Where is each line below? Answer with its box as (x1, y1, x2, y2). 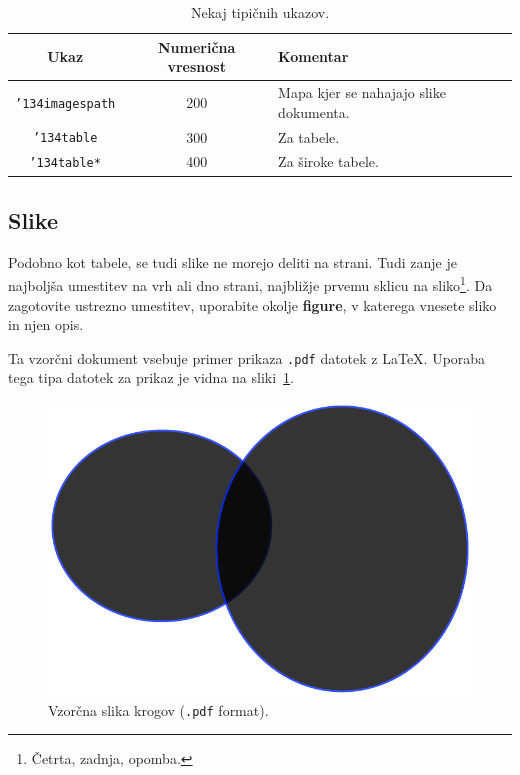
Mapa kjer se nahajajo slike (278, 82, 446, 103)
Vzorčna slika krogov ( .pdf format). (48, 699, 269, 720)
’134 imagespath (15, 96, 116, 111)
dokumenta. (278, 101, 350, 122)
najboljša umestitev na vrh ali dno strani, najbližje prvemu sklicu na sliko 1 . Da (8, 272, 493, 295)
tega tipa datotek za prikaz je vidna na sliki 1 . (8, 367, 294, 388)
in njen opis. (8, 314, 84, 335)
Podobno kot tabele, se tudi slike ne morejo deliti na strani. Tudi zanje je (8, 251, 457, 272)
